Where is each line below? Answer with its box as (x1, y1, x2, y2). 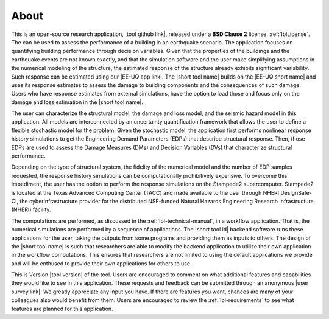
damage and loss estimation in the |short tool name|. (11, 98, 143, 106)
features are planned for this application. (11, 305, 113, 312)
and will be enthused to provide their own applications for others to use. (11, 259, 192, 267)
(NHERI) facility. (11, 206, 51, 213)
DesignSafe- (280, 189, 312, 196)
